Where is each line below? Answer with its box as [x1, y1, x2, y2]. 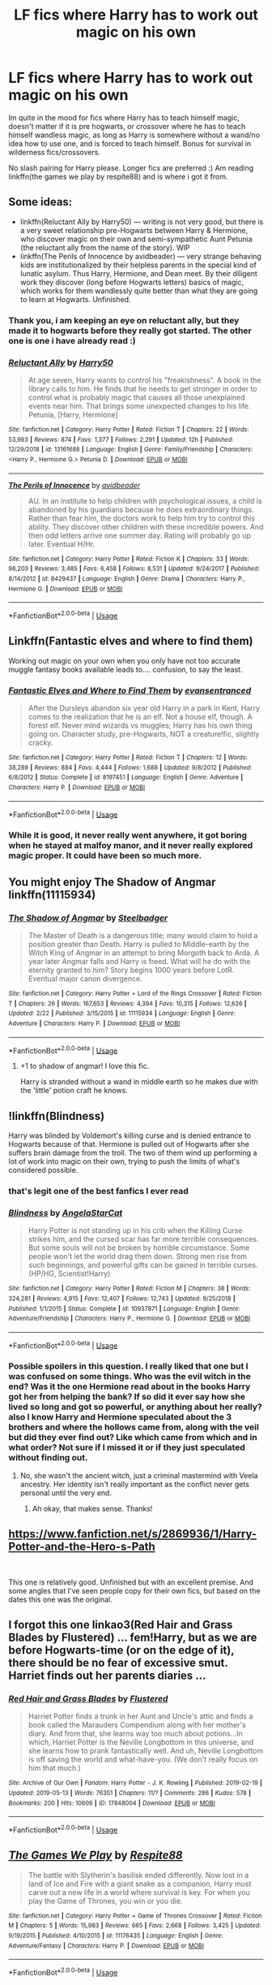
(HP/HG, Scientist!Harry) [28, 1269, 111, 1278]
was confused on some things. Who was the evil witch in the [8, 1371, 251, 1382]
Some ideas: [8, 195, 73, 209]
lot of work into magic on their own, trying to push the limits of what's [8, 1156, 240, 1166]
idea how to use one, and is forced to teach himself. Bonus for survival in [8, 138, 252, 148]
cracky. [28, 737, 53, 747]
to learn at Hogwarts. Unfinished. [19, 294, 131, 304]
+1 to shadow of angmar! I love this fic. [19, 1062, 150, 1071]
